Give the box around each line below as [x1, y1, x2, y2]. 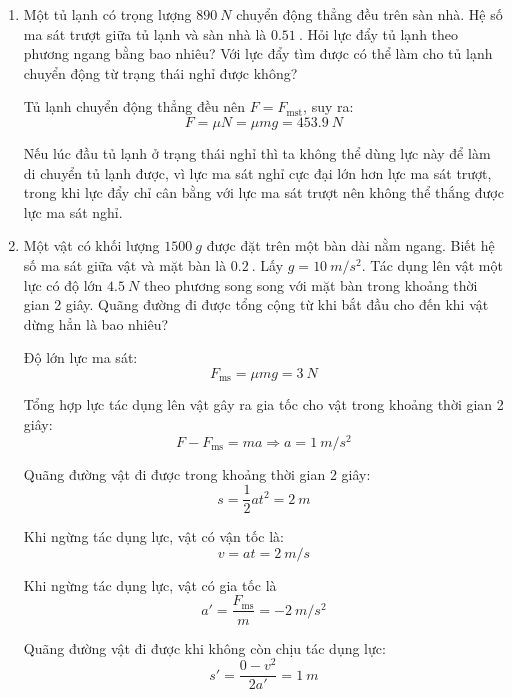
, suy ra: [303, 96, 354, 117]
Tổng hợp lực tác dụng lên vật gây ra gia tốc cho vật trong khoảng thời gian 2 [23, 394, 504, 415]
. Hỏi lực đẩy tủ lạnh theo [298, 23, 459, 44]
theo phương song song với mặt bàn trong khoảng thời [143, 274, 478, 295]
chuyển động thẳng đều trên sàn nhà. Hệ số [236, 4, 503, 24]
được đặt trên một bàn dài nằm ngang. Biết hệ [206, 235, 495, 256]
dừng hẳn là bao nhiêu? [23, 313, 169, 334]
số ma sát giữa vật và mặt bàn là [23, 254, 227, 275]
